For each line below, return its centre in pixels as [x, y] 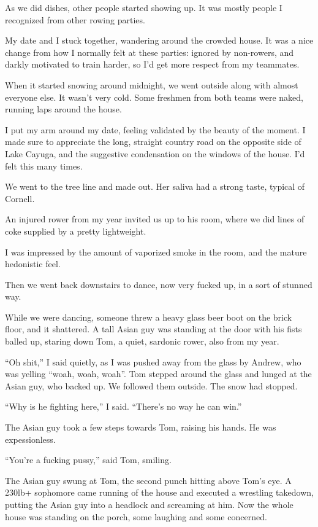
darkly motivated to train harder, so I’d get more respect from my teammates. [152, 64]
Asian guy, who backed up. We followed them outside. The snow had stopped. [151, 385]
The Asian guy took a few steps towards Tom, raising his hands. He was [141, 427]
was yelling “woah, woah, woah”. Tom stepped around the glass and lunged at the [158, 374]
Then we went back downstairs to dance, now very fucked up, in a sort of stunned [159, 284]
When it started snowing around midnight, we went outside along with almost [152, 84]
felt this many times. [44, 166]
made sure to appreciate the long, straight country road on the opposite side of [153, 142]
